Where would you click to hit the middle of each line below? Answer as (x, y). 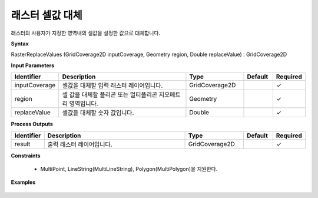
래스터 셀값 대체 (47, 15)
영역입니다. (84, 104)
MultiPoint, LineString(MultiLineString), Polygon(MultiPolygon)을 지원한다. (129, 169)
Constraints (26, 156)
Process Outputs (32, 124)
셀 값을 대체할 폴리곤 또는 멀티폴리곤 (110, 95)
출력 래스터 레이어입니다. (80, 144)
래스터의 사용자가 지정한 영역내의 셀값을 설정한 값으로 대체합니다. (86, 33)
